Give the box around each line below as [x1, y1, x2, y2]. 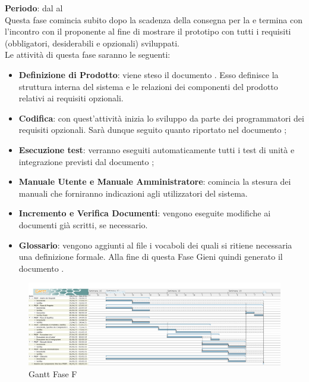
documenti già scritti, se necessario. [18, 218, 148, 231]
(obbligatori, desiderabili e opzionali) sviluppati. [5, 36, 179, 49]
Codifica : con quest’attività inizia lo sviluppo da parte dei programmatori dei [18, 111, 304, 124]
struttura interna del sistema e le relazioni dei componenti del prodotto [18, 80, 278, 92]
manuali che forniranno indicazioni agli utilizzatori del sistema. [18, 187, 248, 199]
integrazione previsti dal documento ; [18, 155, 154, 167]
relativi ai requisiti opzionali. [18, 92, 124, 104]
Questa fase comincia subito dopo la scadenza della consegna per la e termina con [5, 13, 302, 26]
